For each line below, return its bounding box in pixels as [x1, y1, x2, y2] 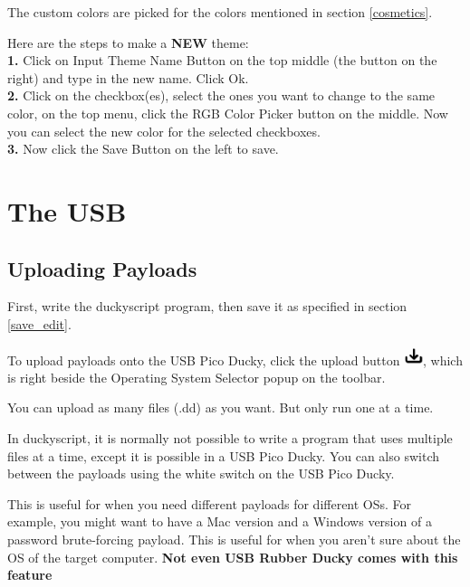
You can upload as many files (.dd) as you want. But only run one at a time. [7, 398, 434, 417]
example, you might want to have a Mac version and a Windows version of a [7, 512, 432, 531]
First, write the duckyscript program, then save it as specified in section [7, 297, 408, 316]
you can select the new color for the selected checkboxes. [7, 121, 321, 140]
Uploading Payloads [7, 254, 197, 282]
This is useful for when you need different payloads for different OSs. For [7, 494, 412, 513]
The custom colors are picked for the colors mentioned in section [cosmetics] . [7, 3, 433, 21]
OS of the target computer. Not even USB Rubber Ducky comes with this [7, 547, 458, 566]
